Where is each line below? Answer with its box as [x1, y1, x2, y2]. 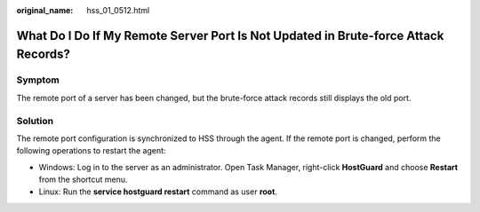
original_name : [16, 5, 74, 15]
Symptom [16, 74, 60, 86]
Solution [16, 114, 54, 127]
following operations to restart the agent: [16, 145, 166, 156]
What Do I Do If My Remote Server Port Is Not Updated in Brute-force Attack [16, 27, 444, 43]
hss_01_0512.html [86, 5, 150, 15]
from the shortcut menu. [38, 174, 128, 185]
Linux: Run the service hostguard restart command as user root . [38, 186, 277, 197]
